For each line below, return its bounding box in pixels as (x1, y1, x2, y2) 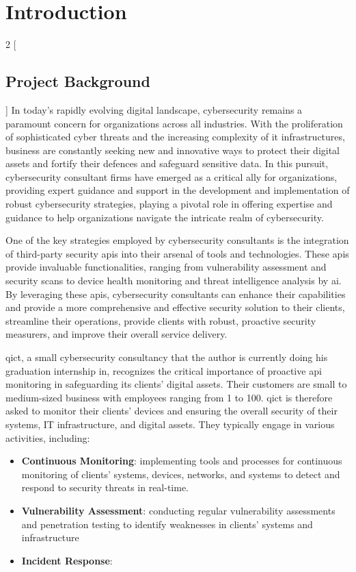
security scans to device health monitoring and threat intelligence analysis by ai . (5, 273, 342, 288)
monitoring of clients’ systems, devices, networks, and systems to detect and (21, 467, 340, 481)
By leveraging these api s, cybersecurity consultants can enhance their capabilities (5, 286, 346, 301)
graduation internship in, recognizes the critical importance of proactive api (5, 363, 322, 377)
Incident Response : (21, 553, 113, 567)
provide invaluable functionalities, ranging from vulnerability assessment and (5, 260, 327, 274)
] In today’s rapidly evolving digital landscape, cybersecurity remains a (5, 102, 303, 116)
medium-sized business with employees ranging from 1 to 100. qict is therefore (5, 390, 333, 404)
